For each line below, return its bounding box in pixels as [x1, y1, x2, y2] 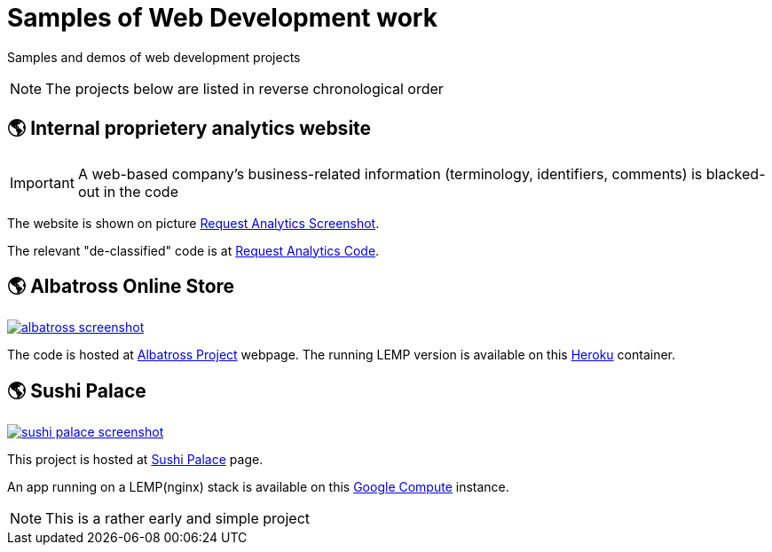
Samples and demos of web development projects [7, 49, 301, 65]
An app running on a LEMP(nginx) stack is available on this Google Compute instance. [7, 479, 509, 495]
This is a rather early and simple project [45, 509, 311, 528]
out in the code [77, 182, 178, 201]
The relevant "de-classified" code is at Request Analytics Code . [7, 242, 380, 258]
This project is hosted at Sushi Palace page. [7, 452, 264, 468]
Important [10, 173, 75, 192]
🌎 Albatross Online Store [7, 275, 235, 298]
